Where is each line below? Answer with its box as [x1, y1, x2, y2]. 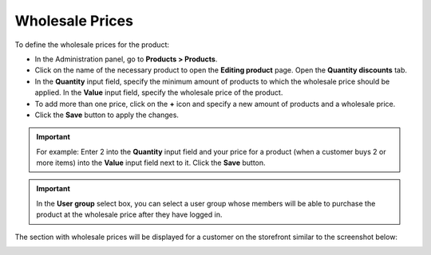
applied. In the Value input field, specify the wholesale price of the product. [34, 88, 283, 97]
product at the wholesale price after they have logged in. [36, 210, 223, 219]
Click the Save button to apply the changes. [34, 110, 180, 120]
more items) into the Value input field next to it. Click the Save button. [36, 158, 267, 167]
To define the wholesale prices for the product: [14, 40, 169, 49]
